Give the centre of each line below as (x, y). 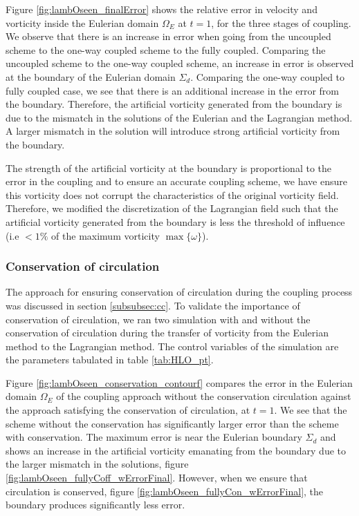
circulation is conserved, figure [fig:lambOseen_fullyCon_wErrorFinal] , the (165, 491)
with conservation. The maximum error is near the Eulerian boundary (154, 437)
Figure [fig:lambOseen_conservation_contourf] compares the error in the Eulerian (179, 382)
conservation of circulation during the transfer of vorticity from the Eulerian (167, 333)
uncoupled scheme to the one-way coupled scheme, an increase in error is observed (180, 63)
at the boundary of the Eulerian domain (91, 76)
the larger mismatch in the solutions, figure (97, 464)
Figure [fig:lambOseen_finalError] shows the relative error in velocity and (162, 9)
